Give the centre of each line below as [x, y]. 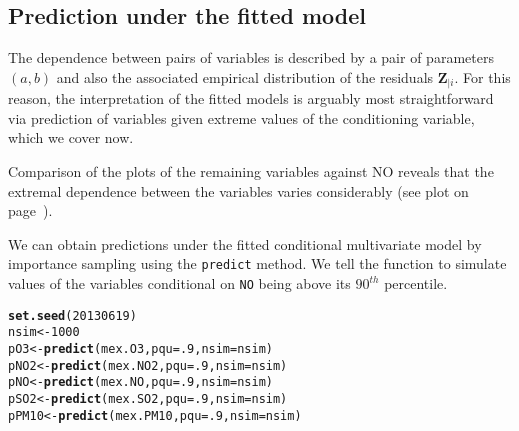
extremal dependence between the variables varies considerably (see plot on [238, 190]
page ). [30, 210]
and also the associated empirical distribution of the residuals [245, 76]
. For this [482, 76]
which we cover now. [71, 137]
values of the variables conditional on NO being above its [179, 283]
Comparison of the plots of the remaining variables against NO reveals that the [251, 171]
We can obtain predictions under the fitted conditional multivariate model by [245, 243]
